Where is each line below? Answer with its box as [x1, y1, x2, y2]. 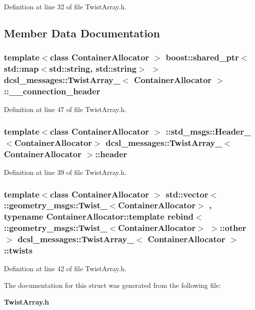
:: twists [4, 244, 33, 256]
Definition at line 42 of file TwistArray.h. [4, 263, 127, 274]
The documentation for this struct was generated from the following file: [4, 280, 221, 290]
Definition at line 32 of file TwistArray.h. [4, 1, 127, 11]
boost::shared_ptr [165, 51, 239, 63]
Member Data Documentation [4, 25, 160, 40]
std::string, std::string [49, 62, 137, 75]
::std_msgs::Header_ [165, 125, 251, 137]
